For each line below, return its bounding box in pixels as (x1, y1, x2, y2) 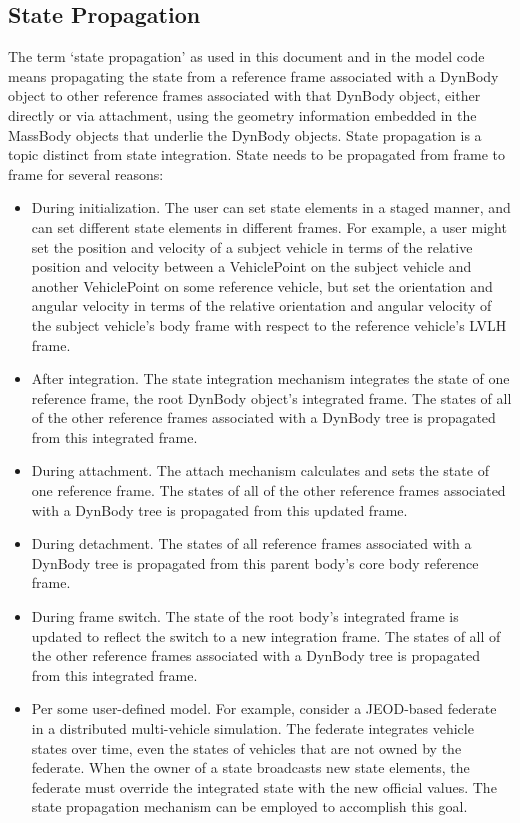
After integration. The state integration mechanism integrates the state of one (31, 368, 510, 389)
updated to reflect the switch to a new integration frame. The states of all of (31, 625, 501, 646)
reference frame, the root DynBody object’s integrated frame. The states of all (31, 387, 512, 408)
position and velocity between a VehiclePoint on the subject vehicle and (31, 256, 472, 277)
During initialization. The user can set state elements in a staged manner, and (31, 197, 511, 218)
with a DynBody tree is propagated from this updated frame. (31, 499, 408, 520)
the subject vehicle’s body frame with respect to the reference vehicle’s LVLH (31, 314, 507, 335)
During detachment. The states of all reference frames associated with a (31, 533, 472, 554)
